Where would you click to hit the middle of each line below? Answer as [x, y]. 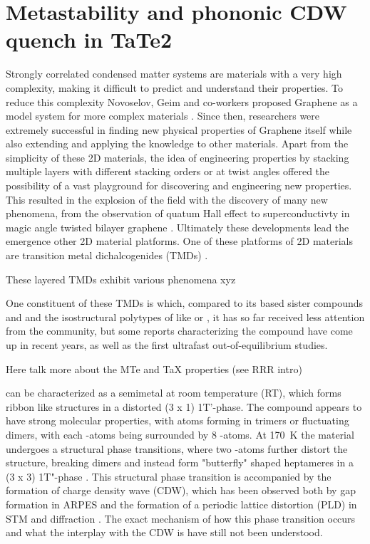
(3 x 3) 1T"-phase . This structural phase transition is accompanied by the [169, 476]
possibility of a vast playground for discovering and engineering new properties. [179, 185]
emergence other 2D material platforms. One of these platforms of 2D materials [180, 241]
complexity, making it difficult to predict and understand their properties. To [174, 87]
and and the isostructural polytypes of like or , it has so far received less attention [185, 317]
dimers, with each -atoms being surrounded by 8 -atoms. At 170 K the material [180, 434]
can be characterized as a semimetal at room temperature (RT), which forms [174, 393]
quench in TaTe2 [89, 40]
